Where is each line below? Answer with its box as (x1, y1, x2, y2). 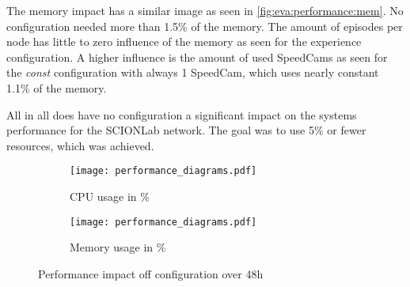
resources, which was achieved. (6, 137, 154, 153)
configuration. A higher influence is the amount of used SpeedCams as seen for (6, 48, 388, 65)
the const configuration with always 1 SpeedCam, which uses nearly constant (6, 64, 379, 81)
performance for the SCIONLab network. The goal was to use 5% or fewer (6, 122, 366, 138)
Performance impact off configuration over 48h (38, 265, 264, 281)
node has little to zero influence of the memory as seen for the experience (6, 33, 362, 50)
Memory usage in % (70, 239, 166, 255)
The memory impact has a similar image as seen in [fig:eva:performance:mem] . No (6, 2, 404, 18)
